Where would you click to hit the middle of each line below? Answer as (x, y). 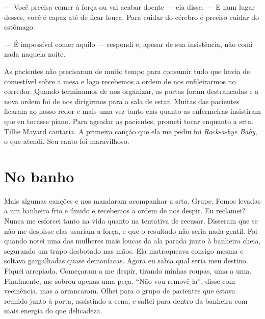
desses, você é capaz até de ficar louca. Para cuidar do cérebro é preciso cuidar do (132, 17)
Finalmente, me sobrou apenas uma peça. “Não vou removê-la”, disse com (120, 280)
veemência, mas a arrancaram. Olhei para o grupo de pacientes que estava (120, 291)
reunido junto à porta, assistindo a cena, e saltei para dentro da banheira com (126, 300)
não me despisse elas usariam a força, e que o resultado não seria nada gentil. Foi (131, 230)
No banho (39, 176)
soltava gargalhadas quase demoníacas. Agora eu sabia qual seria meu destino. (126, 261)
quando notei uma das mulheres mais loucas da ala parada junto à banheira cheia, (132, 241)
